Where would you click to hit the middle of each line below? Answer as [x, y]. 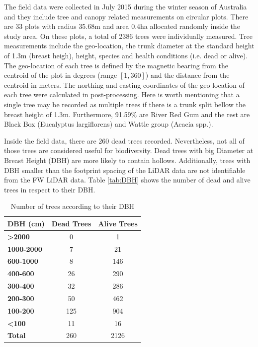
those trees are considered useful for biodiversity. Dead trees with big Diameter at [129, 150]
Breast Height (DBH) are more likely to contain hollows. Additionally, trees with [127, 160]
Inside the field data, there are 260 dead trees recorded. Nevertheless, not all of [124, 140]
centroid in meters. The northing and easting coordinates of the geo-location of [124, 85]
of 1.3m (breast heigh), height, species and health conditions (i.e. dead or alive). [126, 55]
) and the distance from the [187, 75]
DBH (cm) [26, 223]
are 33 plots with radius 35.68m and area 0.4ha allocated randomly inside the [122, 26]
